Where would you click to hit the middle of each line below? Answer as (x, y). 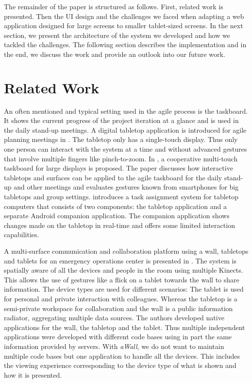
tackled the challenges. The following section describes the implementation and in (125, 44)
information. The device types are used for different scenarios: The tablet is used (124, 289)
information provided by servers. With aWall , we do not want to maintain (114, 346)
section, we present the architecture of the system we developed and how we (117, 35)
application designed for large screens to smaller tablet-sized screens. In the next (124, 26)
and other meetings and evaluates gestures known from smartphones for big (126, 187)
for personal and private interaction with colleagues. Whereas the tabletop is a (121, 298)
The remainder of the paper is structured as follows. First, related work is (114, 6)
